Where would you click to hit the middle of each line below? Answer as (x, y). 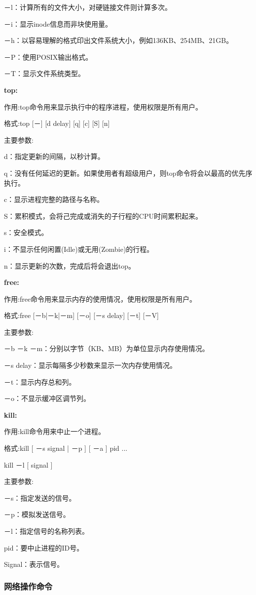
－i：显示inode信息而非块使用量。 (58, 23)
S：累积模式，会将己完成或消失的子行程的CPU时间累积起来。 (103, 216)
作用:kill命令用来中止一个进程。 (55, 431)
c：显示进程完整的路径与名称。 (54, 199)
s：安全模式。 (26, 232)
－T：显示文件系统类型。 (45, 73)
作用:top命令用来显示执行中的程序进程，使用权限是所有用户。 (103, 106)
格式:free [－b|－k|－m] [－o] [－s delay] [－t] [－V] (81, 315)
